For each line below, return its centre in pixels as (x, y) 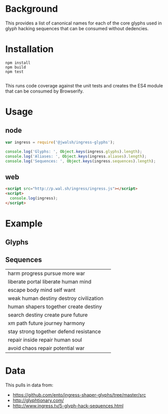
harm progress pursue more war (47, 273)
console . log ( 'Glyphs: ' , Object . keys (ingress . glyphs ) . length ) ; (74, 151)
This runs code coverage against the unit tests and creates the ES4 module (84, 85)
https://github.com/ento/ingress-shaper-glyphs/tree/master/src (79, 395)
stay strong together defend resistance (54, 332)
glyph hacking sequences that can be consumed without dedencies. (77, 28)
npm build (16, 67)
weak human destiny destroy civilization (55, 298)
